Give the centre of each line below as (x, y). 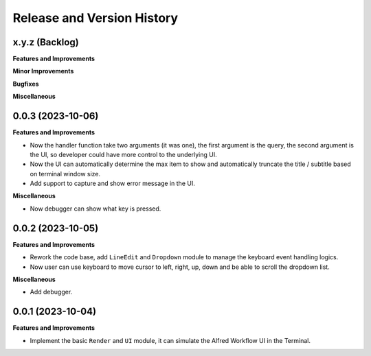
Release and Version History (95, 18)
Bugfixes (26, 84)
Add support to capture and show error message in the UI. (112, 183)
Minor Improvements (43, 71)
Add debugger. (51, 292)
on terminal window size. (65, 174)
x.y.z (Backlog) (46, 42)
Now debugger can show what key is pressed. (95, 209)
